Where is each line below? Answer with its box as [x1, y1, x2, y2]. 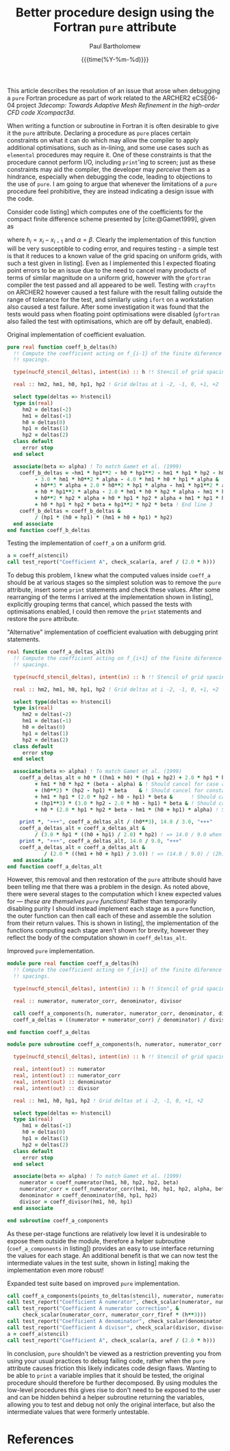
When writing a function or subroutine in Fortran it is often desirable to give [7, 121, 219, 129]
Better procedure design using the [16, 5, 214, 21]
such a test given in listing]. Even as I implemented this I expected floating [7, 259, 216, 267]
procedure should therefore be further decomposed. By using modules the [7, 1378, 218, 1387]
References [7, 1431, 74, 1447]
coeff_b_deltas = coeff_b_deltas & [19, 507, 121, 514]
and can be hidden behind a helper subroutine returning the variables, [7, 1393, 205, 1401]
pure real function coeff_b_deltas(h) [7, 344, 118, 351]
